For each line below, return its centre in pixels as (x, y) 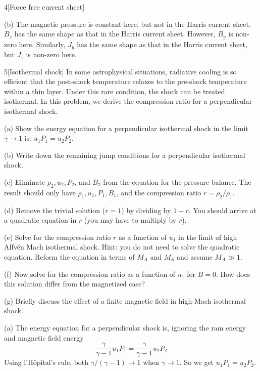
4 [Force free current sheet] (44, 7)
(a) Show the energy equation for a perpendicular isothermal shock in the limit (126, 128)
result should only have (40, 192)
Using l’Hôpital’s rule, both (46, 362)
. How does (233, 274)
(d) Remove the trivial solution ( (55, 210)
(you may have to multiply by (130, 220)
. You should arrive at (222, 210)
